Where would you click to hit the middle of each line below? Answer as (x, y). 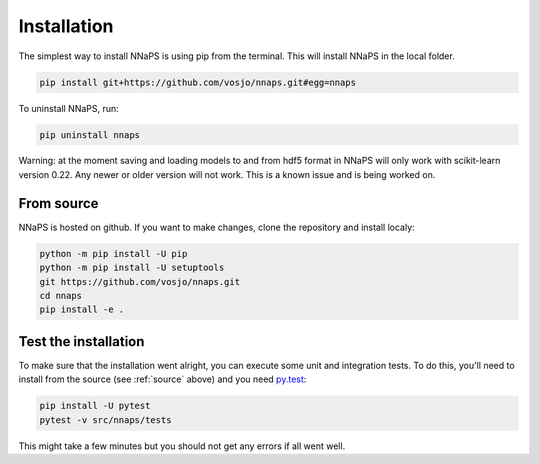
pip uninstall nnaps (89, 134)
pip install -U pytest (95, 406)
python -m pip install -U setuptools (132, 268)
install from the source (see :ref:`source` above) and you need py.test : (162, 379)
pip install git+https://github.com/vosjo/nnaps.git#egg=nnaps (198, 82)
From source (58, 203)
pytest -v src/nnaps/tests (105, 419)
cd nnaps (61, 295)
